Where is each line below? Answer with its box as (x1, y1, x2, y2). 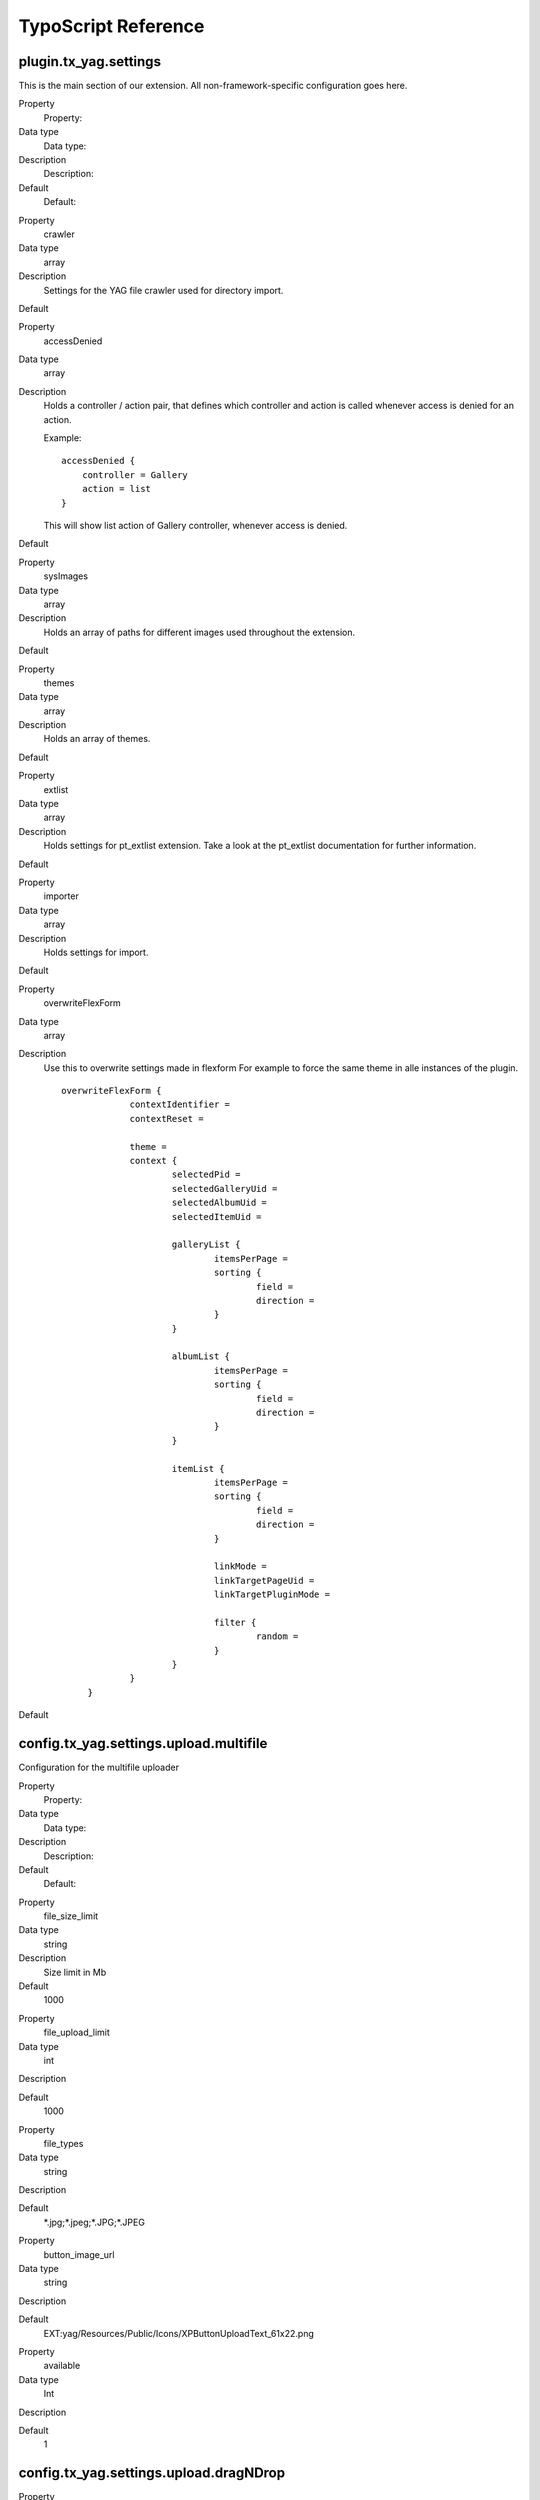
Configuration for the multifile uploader (18, 1761, 180, 1774)
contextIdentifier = (129, 1099, 230, 1110)
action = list (81, 483, 152, 495)
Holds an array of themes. (43, 733, 151, 745)
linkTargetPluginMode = (213, 1589, 330, 1600)
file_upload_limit (43, 2026, 110, 2039)
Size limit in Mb (43, 1966, 107, 1978)
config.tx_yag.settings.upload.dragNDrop (18, 2465, 285, 2482)
